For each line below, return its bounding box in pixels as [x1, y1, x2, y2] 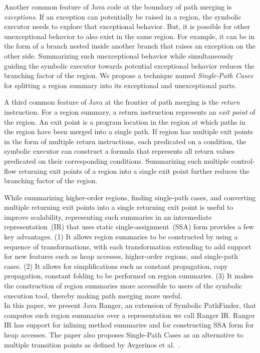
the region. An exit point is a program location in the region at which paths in [4, 116, 245, 127]
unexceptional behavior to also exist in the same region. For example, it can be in [4, 31, 255, 41]
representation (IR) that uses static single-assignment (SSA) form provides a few [4, 221, 254, 232]
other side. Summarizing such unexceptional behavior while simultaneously [4, 50, 234, 61]
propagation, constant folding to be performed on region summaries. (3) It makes [4, 270, 253, 281]
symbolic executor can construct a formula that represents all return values [4, 146, 235, 156]
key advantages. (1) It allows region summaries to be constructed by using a [4, 231, 238, 242]
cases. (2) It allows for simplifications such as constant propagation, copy [4, 260, 228, 271]
